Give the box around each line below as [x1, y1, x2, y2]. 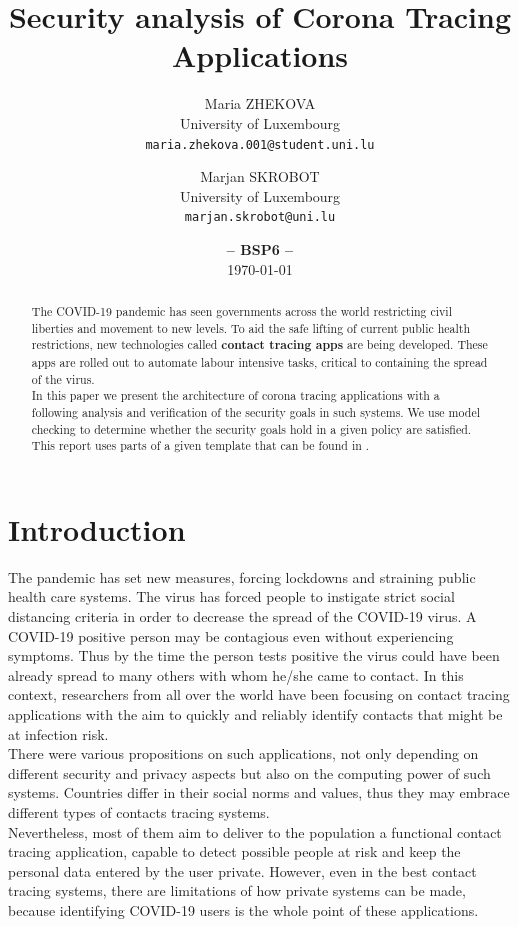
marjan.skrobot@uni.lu [184, 210, 336, 225]
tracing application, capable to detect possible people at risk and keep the [8, 841, 461, 862]
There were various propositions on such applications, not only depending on [8, 743, 479, 764]
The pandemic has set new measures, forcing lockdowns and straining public [8, 566, 476, 587]
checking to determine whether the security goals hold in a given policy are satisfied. [31, 420, 472, 437]
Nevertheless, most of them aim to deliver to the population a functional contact [8, 821, 502, 842]
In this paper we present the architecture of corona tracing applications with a [31, 387, 440, 404]
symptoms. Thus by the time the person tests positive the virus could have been [8, 645, 500, 666]
